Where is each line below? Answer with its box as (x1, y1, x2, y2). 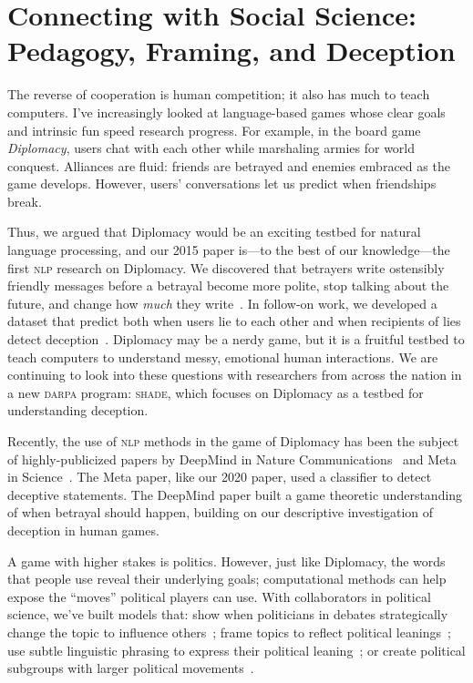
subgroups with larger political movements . (7, 658, 254, 678)
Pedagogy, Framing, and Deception (7, 32, 456, 69)
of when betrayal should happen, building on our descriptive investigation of (7, 503, 434, 522)
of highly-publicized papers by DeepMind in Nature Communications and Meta (7, 449, 457, 468)
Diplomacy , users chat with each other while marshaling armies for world (7, 138, 416, 158)
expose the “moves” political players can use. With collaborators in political (7, 586, 431, 606)
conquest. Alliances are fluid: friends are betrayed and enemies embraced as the (7, 156, 450, 175)
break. (7, 191, 42, 210)
